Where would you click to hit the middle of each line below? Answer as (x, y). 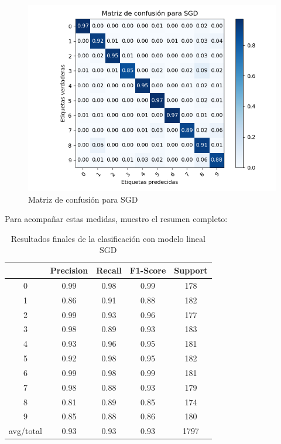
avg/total (25, 431)
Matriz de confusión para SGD (83, 199)
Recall (109, 270)
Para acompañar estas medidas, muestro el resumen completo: (116, 219)
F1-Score (148, 270)
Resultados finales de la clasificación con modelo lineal (108, 238)
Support (191, 270)
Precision (69, 270)
